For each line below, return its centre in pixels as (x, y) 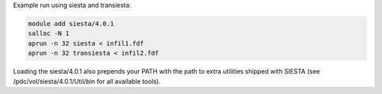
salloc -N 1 (49, 34)
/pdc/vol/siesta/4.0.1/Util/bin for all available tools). (87, 81)
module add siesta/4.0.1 (71, 23)
